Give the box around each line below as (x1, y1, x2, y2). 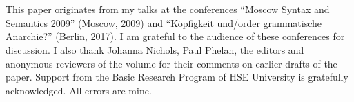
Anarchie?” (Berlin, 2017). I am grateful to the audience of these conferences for (6, 29, 345, 43)
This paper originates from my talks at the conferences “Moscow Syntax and (6, 2, 330, 17)
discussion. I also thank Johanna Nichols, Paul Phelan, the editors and (6, 42, 304, 57)
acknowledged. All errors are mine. (6, 83, 152, 97)
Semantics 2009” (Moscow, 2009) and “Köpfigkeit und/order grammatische (6, 15, 322, 30)
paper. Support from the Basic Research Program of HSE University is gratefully (6, 70, 348, 84)
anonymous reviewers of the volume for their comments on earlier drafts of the (6, 56, 337, 70)
